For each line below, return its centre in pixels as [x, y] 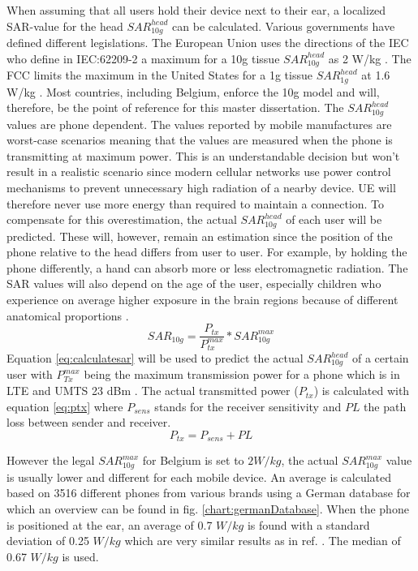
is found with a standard [308, 524]
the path [385, 406]
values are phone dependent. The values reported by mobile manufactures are [199, 124]
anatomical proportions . [68, 315]
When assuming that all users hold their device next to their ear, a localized [196, 10]
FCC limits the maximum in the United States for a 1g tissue [159, 75]
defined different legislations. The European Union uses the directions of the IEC [208, 43]
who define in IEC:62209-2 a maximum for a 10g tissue [143, 58]
